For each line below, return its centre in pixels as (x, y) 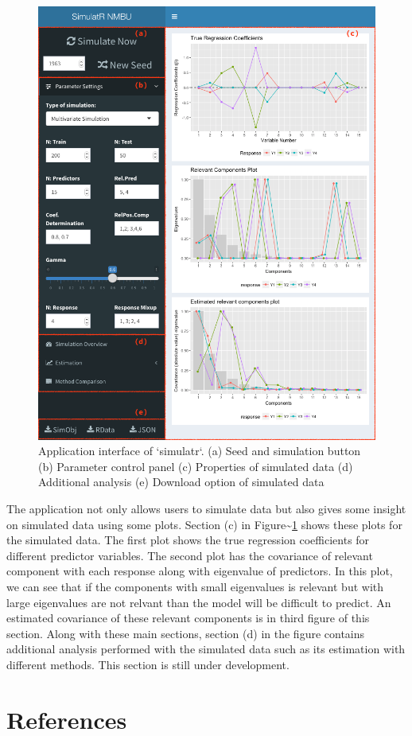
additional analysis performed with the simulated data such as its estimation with (206, 649)
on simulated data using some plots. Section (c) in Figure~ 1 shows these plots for (204, 524)
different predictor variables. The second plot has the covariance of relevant (190, 555)
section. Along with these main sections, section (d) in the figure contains (186, 633)
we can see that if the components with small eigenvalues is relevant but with (195, 587)
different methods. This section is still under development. (148, 664)
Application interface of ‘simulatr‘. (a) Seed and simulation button (200, 451)
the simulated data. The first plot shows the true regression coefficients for (188, 540)
